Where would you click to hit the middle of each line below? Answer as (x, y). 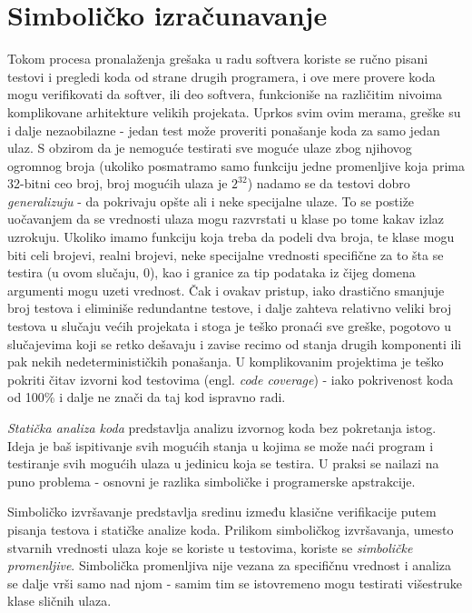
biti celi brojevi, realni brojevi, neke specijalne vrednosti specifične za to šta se (226, 254)
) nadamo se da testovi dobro (329, 183)
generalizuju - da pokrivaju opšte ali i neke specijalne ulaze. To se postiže (211, 201)
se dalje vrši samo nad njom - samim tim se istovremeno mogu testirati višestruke (235, 583)
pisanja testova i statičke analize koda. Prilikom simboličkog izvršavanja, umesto (231, 529)
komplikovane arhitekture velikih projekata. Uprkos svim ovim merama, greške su (234, 111)
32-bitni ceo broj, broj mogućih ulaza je (118, 183)
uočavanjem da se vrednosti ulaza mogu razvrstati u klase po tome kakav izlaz (226, 219)
